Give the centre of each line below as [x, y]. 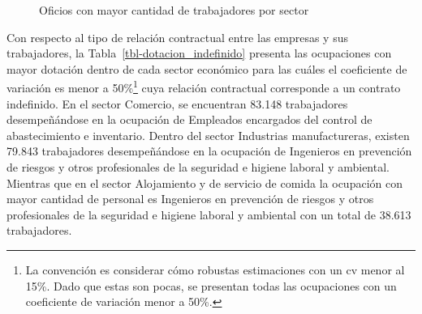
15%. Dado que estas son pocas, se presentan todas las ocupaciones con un [211, 285]
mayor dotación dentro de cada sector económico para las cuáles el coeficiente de [207, 68]
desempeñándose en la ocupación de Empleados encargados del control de [189, 119]
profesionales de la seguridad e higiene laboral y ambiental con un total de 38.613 [209, 214]
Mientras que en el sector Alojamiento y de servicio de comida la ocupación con [205, 182]
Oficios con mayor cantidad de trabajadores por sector [174, 10]
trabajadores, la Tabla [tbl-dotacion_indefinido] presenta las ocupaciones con [199, 53]
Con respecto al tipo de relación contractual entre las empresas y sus [177, 37]
